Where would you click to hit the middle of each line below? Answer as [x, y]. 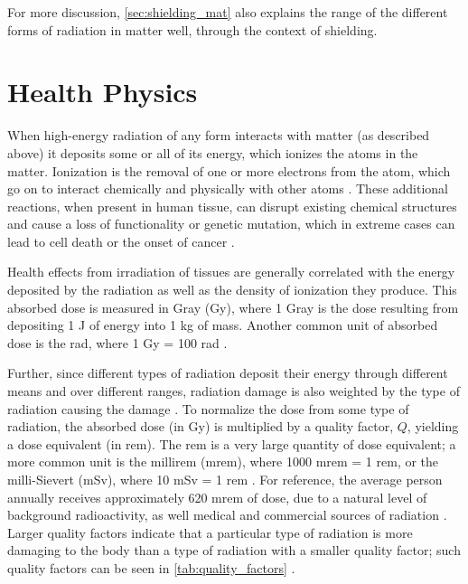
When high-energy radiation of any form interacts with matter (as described [219, 135]
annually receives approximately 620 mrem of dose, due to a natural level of [217, 497]
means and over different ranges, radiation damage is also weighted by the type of [234, 391]
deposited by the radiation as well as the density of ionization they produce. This [232, 290]
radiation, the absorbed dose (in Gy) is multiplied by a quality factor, [201, 426]
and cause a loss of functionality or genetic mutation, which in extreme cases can [231, 224]
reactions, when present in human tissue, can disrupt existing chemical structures [232, 206]
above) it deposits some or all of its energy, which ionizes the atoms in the [213, 152]
